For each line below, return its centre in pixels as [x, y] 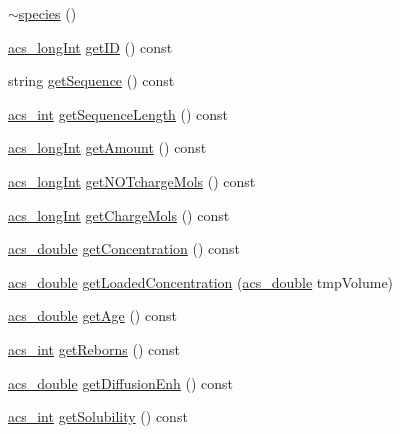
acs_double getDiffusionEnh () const [121, 382]
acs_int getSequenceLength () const [118, 113]
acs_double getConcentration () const [124, 248]
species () [47, 13]
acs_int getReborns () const [94, 348]
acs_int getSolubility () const [98, 416]
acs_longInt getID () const [90, 46]
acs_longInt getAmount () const [107, 147]
